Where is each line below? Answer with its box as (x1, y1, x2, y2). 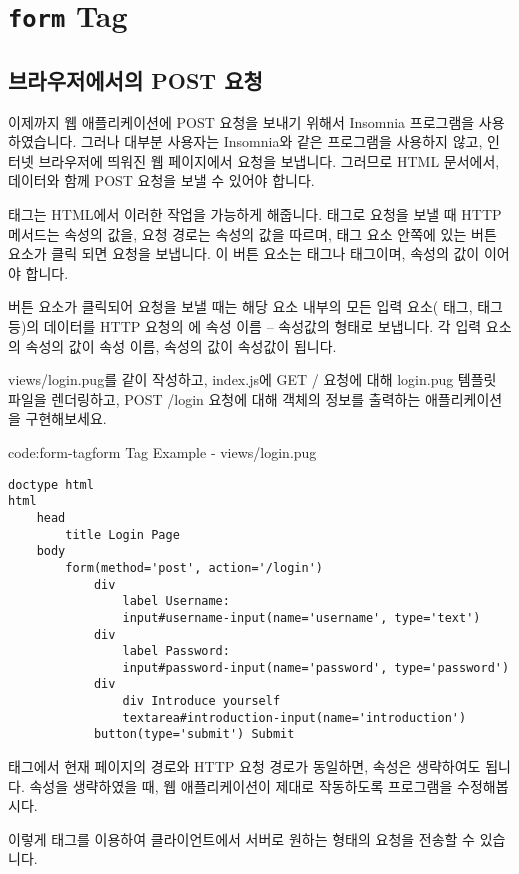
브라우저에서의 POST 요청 (8, 64, 263, 95)
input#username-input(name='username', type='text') (122, 610, 481, 625)
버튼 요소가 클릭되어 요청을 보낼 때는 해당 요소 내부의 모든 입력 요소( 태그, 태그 (8, 296, 503, 317)
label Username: (122, 594, 230, 609)
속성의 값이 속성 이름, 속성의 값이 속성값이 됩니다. (25, 335, 337, 356)
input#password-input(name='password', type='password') (122, 660, 510, 675)
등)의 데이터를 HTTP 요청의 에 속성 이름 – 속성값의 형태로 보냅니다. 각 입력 (8, 316, 482, 337)
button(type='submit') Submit (93, 727, 295, 742)
